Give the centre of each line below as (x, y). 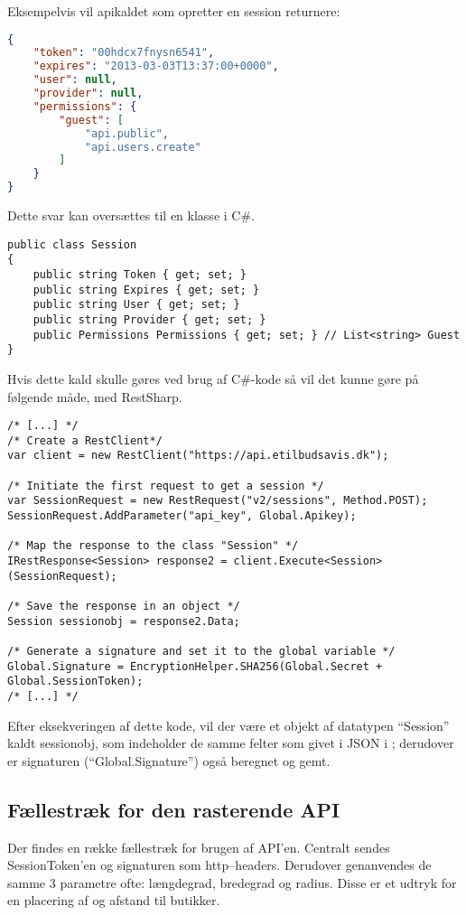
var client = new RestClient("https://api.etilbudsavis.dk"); (198, 456)
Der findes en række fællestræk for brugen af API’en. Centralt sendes (199, 847)
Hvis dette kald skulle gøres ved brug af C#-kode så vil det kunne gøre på (213, 378)
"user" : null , (75, 80)
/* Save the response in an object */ (124, 606)
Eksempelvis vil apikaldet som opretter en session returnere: (174, 11)
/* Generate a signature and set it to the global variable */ (201, 651)
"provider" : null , (88, 93)
